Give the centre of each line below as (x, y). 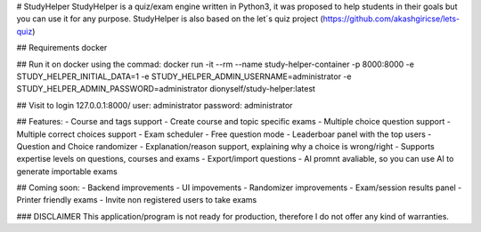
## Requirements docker (62, 48)
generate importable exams (67, 171)
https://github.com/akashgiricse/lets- (391, 19)
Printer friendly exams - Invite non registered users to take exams (137, 200)
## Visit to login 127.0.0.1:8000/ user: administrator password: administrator (155, 105)
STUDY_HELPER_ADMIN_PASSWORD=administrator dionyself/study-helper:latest (166, 89)
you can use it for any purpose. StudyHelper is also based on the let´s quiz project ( (170, 19)
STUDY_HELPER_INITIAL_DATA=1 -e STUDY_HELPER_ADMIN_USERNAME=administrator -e (184, 76)
